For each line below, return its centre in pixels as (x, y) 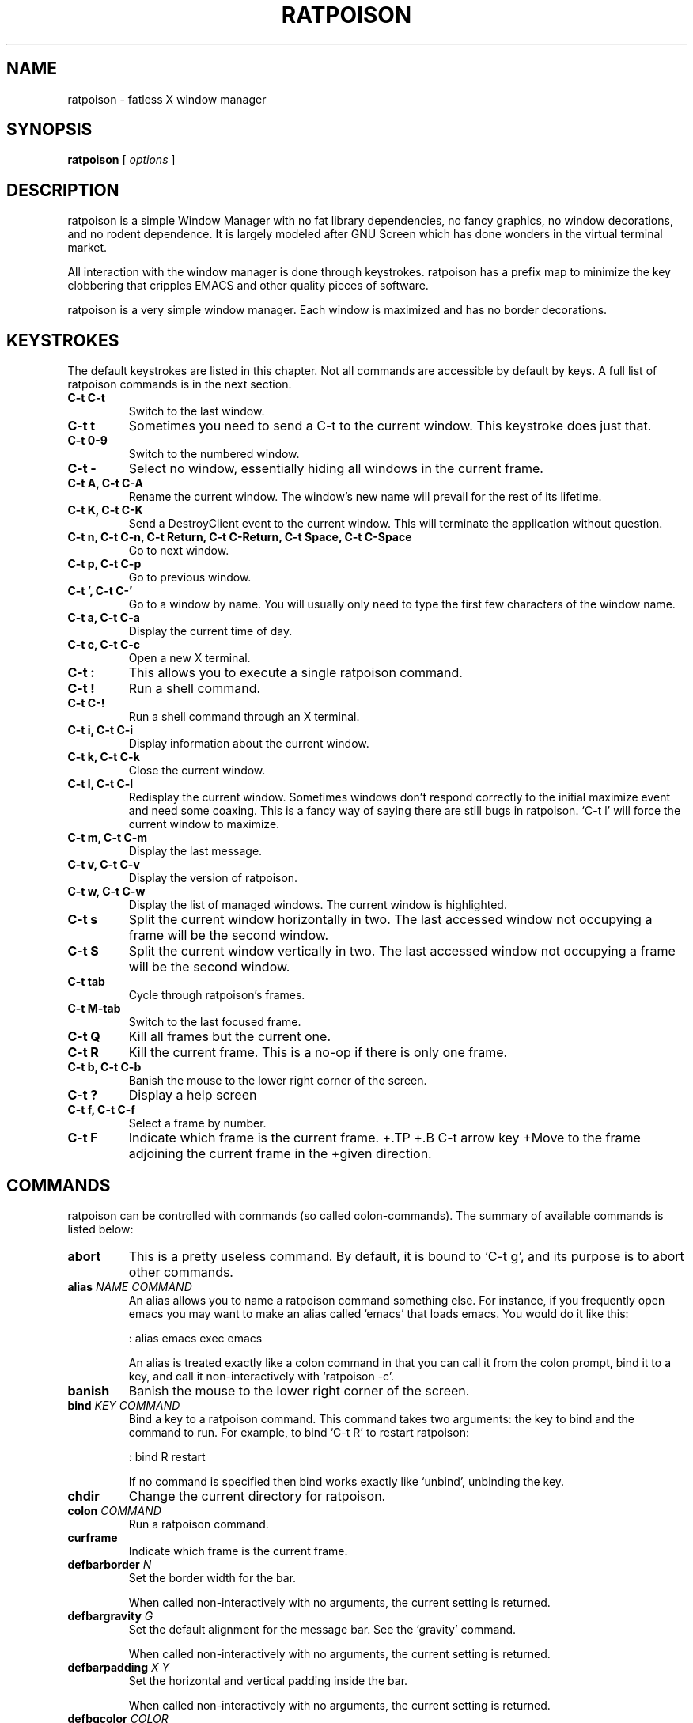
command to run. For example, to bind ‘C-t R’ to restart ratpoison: (299, 1432)
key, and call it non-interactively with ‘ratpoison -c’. (261, 1376)
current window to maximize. (204, 824)
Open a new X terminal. (189, 658)
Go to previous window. (190, 577)
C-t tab (86, 982)
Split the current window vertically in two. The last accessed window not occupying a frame (402, 951)
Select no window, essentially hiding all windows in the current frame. (336, 469)
